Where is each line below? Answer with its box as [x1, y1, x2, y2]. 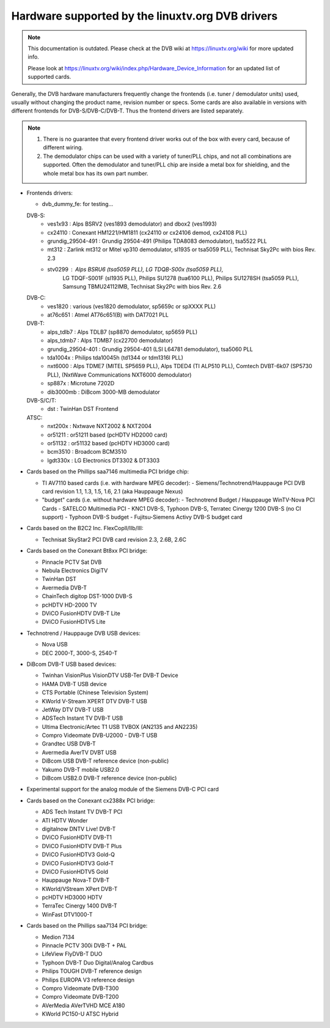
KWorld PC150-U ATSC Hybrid [42, 1010, 119, 1018]
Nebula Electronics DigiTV [42, 567, 108, 574]
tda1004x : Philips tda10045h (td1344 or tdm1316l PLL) [47, 354, 183, 361]
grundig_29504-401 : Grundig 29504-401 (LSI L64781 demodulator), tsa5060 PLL [47, 346, 253, 353]
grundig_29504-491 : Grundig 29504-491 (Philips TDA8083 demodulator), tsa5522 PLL [47, 237, 267, 245]
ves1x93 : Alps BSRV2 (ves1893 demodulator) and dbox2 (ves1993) [47, 220, 217, 227]
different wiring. [43, 144, 84, 151]
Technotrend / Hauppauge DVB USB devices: [26, 629, 141, 637]
